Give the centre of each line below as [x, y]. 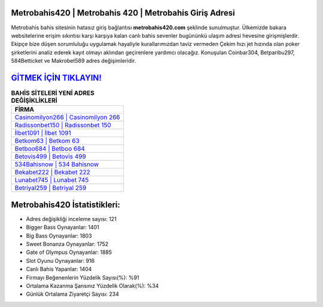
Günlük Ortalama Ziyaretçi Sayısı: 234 [73, 294]
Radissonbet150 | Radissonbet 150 [63, 125]
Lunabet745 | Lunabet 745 [52, 180]
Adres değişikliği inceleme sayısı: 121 [71, 219]
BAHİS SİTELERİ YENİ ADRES [53, 93]
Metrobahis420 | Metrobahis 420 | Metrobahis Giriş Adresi [123, 13]
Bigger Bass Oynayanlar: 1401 [63, 228]
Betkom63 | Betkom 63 [47, 141]
